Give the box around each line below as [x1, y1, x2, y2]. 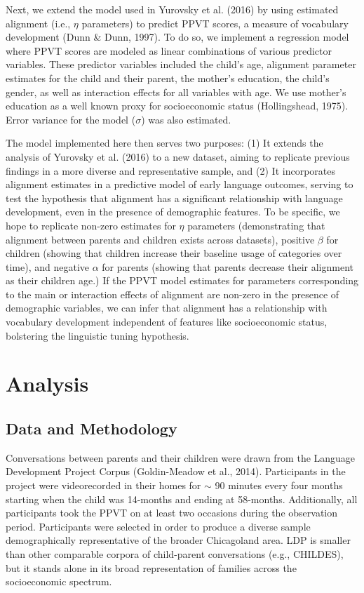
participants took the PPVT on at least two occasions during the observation [6, 505, 338, 520]
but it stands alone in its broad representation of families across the [6, 560, 297, 575]
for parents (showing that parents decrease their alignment [102, 259, 353, 274]
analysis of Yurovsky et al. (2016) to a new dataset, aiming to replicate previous [6, 149, 350, 164]
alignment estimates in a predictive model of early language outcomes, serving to [6, 177, 353, 192]
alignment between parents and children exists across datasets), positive [6, 232, 315, 246]
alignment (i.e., [6, 15, 71, 30]
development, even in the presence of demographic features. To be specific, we [6, 204, 340, 219]
